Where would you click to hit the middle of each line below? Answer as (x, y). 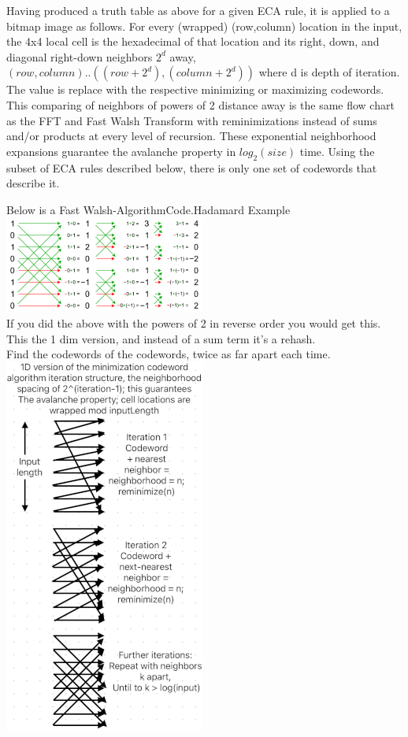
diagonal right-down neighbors (80, 56)
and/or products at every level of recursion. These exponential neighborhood (191, 136)
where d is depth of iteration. (329, 72)
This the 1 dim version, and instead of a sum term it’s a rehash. (161, 338)
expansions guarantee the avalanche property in (121, 151)
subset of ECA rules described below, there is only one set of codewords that (192, 167)
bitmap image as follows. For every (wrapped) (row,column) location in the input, (204, 26)
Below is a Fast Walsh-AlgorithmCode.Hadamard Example (148, 209)
